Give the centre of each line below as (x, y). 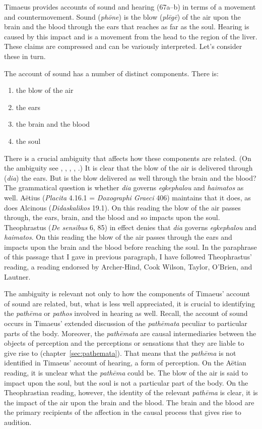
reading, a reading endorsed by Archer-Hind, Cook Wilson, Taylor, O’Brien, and (128, 267)
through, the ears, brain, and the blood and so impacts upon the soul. (112, 217)
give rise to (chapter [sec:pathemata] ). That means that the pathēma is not (120, 353)
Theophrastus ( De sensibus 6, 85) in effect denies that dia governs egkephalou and (130, 227)
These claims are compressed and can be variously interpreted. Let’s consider (123, 46)
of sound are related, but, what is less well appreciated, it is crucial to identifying (129, 303)
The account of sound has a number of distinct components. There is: (111, 73)
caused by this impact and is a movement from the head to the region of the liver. (131, 36)
